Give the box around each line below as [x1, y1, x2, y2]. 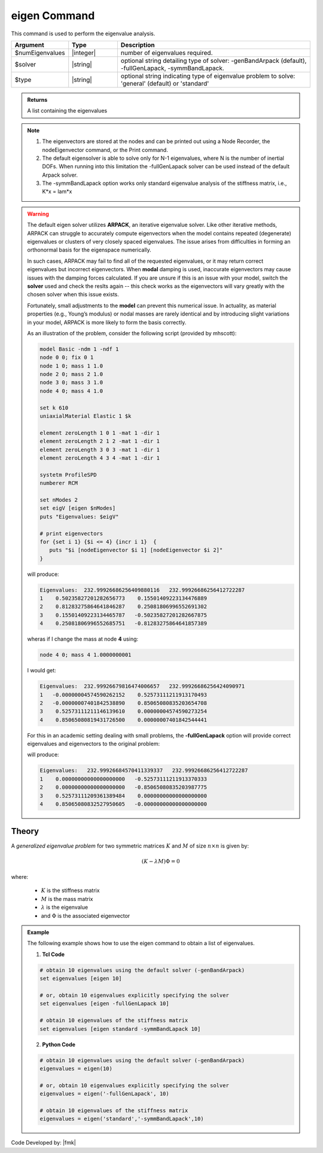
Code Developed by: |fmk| [11, 1139, 76, 1146]
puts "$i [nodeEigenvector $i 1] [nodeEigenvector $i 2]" [48, 547, 223, 554]
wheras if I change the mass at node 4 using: [27, 635, 139, 643]
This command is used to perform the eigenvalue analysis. [11, 30, 156, 37]
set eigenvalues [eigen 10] [39, 975, 122, 982]
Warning [27, 210, 49, 217]
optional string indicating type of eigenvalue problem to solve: [120, 72, 295, 80]
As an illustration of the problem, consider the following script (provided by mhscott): [27, 329, 237, 336]
